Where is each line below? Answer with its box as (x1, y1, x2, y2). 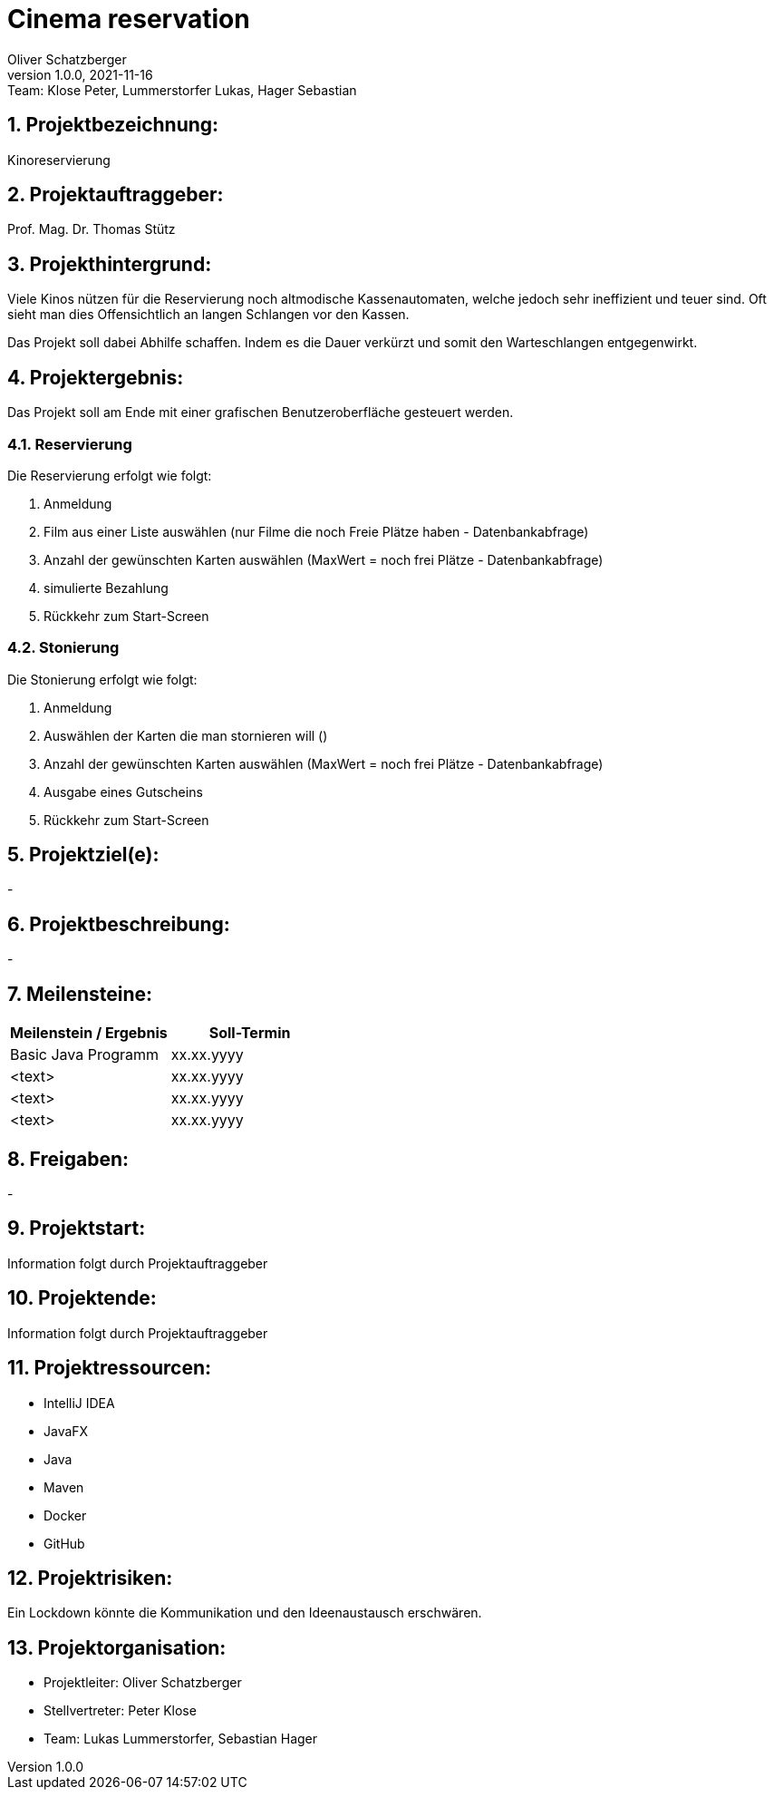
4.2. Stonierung (7, 638, 120, 657)
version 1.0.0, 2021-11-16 (7, 66, 153, 83)
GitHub (44, 1535, 85, 1551)
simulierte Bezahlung (44, 579, 169, 596)
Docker (44, 1507, 87, 1523)
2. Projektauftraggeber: (7, 183, 224, 207)
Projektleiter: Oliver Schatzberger (44, 1675, 242, 1691)
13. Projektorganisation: (7, 1636, 227, 1659)
